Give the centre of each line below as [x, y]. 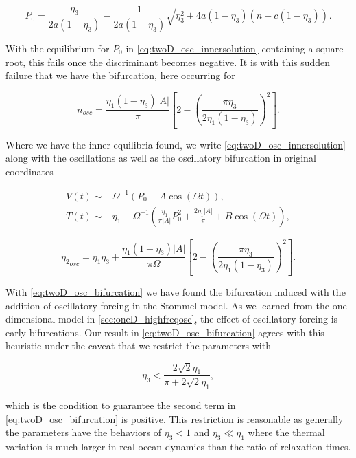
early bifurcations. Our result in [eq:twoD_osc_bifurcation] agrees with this [165, 332]
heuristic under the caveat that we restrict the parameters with [138, 346]
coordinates [29, 171]
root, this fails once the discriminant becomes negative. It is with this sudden [168, 62]
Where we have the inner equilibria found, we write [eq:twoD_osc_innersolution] [176, 144]
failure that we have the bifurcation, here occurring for [120, 75]
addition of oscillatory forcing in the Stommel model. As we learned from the [168, 305]
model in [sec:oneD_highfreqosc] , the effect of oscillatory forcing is [198, 319]
